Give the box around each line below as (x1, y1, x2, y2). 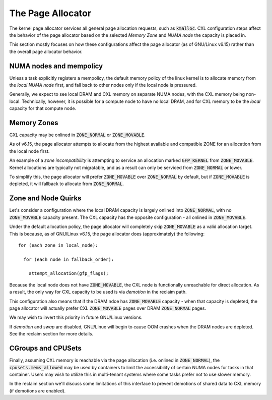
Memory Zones (9, 119, 58, 127)
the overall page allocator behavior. (9, 48, 83, 54)
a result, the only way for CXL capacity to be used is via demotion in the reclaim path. (9, 289, 187, 295)
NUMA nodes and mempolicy (9, 62, 103, 70)
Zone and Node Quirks (9, 194, 82, 203)
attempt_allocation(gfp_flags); (28, 270, 109, 276)
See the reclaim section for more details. (9, 331, 93, 337)
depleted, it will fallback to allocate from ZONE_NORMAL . (9, 181, 124, 187)
